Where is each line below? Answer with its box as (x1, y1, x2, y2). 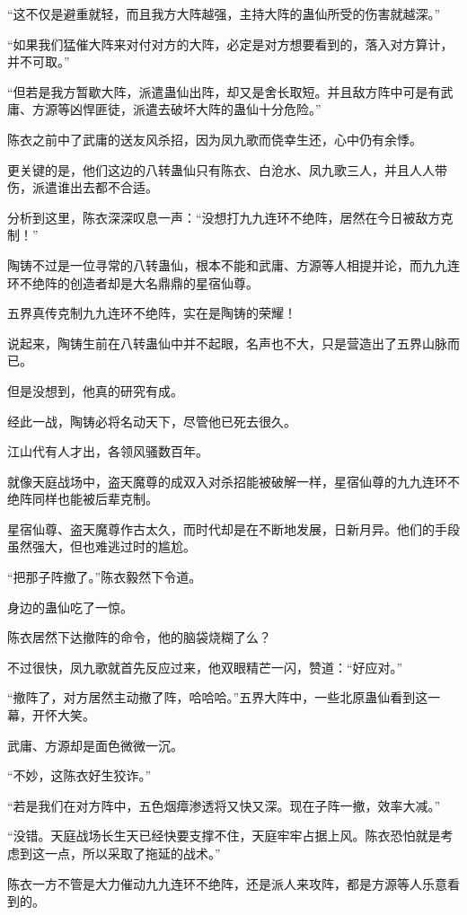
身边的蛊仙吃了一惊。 (7, 597, 133, 616)
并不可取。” (7, 52, 70, 71)
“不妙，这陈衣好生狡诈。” (7, 766, 152, 785)
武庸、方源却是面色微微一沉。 (7, 735, 183, 754)
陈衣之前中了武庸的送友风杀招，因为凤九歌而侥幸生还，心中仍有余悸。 (7, 129, 422, 148)
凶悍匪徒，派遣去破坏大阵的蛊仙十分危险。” (69, 100, 322, 119)
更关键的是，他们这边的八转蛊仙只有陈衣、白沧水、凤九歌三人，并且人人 (7, 160, 435, 179)
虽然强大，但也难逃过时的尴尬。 (7, 537, 196, 556)
